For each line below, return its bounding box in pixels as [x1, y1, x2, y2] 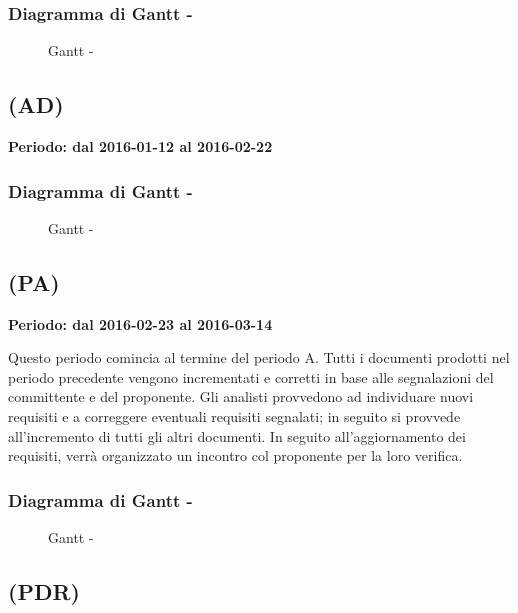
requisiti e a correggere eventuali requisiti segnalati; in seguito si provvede [8, 406, 461, 426]
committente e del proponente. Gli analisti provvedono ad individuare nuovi [8, 386, 474, 407]
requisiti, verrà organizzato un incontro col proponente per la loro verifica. [8, 445, 463, 466]
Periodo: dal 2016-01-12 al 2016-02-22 [8, 136, 273, 157]
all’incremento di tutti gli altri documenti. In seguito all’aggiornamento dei [8, 425, 466, 446]
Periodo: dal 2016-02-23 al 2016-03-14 [8, 313, 273, 334]
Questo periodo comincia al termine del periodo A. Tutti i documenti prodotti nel [8, 347, 510, 368]
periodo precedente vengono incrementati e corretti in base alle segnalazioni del [8, 366, 494, 387]
